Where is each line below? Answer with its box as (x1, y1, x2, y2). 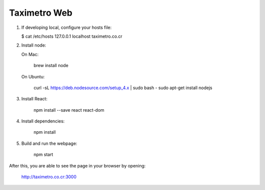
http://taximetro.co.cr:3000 (21, 174, 77, 180)
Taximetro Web (9, 7, 73, 18)
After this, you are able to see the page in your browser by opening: (9, 163, 146, 168)
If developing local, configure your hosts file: (21, 24, 112, 30)
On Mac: (21, 51, 39, 57)
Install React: (21, 96, 48, 102)
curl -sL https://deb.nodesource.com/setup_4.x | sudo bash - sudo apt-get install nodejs (33, 85, 213, 91)
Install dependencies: (21, 118, 65, 124)
